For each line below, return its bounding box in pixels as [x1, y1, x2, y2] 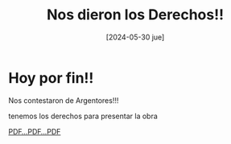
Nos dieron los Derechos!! [47, 6, 224, 24]
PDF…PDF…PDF [8, 126, 61, 136]
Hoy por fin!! [8, 68, 94, 87]
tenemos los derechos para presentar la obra [8, 111, 159, 121]
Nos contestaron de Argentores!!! [8, 95, 119, 105]
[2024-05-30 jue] [105, 32, 165, 42]
